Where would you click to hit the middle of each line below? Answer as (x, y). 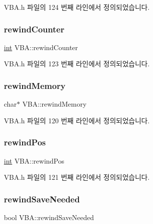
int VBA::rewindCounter (41, 47)
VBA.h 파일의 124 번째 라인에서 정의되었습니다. (77, 7)
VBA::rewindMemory (54, 104)
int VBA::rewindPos (34, 160)
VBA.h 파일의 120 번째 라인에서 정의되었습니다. (77, 120)
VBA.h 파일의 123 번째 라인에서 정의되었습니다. (77, 64)
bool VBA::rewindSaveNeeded (49, 217)
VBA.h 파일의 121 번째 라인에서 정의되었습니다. (77, 177)
